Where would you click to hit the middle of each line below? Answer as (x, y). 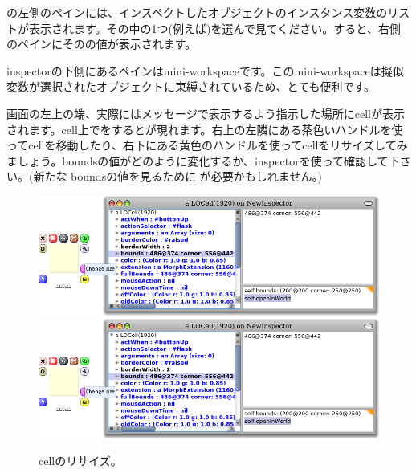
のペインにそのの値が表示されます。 (102, 44)
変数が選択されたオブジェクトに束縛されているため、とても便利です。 (191, 86)
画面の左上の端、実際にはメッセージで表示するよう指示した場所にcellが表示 (206, 113)
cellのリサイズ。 (80, 461)
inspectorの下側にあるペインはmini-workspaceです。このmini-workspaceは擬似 (205, 70)
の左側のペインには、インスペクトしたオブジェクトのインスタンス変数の (197, 12)
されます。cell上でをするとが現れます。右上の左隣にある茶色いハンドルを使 (205, 129)
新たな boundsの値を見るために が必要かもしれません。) (177, 176)
